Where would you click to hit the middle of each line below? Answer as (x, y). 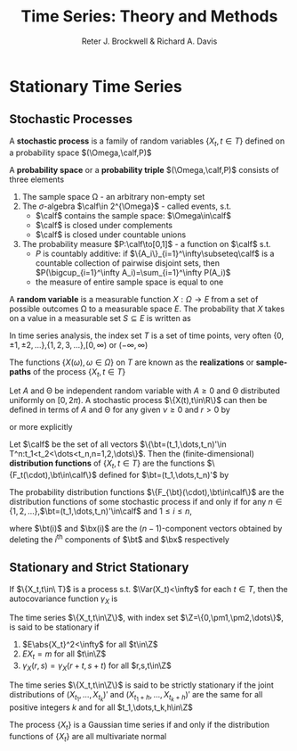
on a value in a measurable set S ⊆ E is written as (100, 318)
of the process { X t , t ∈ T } (79, 372)
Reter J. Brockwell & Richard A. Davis (149, 41)
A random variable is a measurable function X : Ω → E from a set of (134, 299)
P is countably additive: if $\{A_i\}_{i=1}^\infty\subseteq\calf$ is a (155, 253)
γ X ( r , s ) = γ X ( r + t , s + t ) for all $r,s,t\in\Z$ (96, 666)
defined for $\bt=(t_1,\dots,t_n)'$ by (164, 475)
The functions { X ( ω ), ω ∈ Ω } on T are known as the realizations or (132, 362)
